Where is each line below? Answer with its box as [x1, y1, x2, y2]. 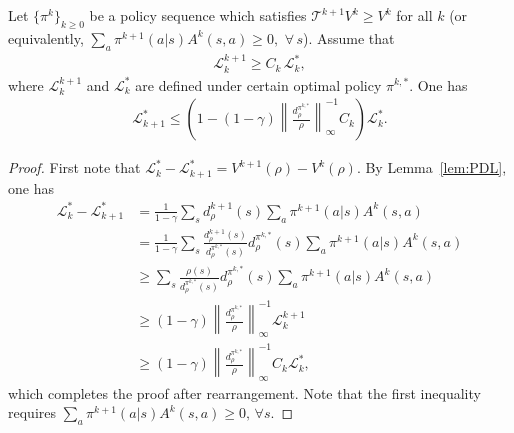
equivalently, [8, 27, 84, 48]
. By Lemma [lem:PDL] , [356, 157, 507, 178]
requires [8, 402, 56, 423]
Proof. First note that [8, 157, 141, 178]
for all [396, 5, 433, 25]
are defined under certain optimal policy [135, 74, 382, 95]
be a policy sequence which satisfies [89, 5, 307, 25]
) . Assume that [303, 27, 395, 48]
